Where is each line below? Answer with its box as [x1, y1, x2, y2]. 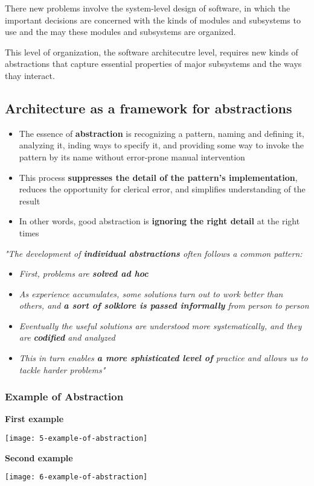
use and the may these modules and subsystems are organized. [5, 25, 236, 38]
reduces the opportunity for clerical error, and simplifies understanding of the [19, 183, 306, 195]
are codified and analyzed [19, 331, 115, 344]
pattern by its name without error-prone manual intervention [19, 150, 245, 163]
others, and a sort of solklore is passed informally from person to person [19, 299, 309, 312]
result [19, 194, 40, 207]
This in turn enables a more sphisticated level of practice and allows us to [19, 352, 308, 364]
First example [5, 412, 64, 425]
